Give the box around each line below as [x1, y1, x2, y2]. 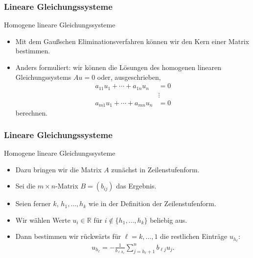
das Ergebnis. [116, 181, 157, 191]
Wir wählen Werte [15, 214, 70, 225]
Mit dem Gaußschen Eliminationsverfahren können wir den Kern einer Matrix [15, 36, 249, 46]
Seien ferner [15, 198, 51, 209]
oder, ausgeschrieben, [97, 71, 161, 82]
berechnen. [15, 108, 48, 118]
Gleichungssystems [15, 71, 71, 82]
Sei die [15, 181, 36, 191]
